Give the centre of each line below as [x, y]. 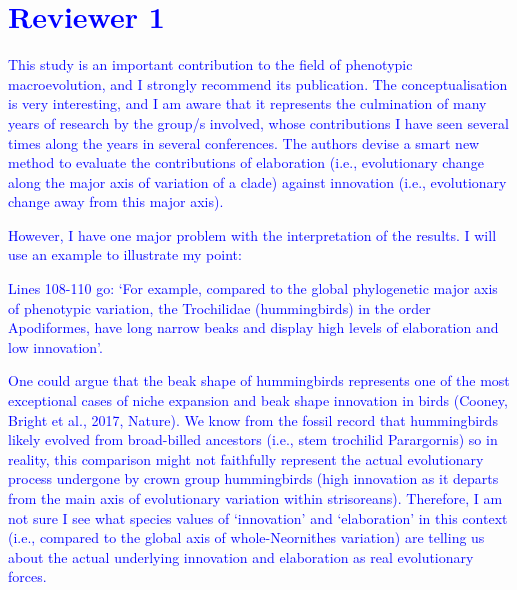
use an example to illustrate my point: [125, 254]
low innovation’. [55, 346]
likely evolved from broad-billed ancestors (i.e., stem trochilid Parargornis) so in [253, 439]
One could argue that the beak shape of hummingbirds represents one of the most [259, 380]
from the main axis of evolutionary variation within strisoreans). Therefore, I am [255, 498]
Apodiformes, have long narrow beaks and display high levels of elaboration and [253, 327]
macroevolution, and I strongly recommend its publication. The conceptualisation [258, 83]
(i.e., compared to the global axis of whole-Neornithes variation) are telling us [246, 537]
